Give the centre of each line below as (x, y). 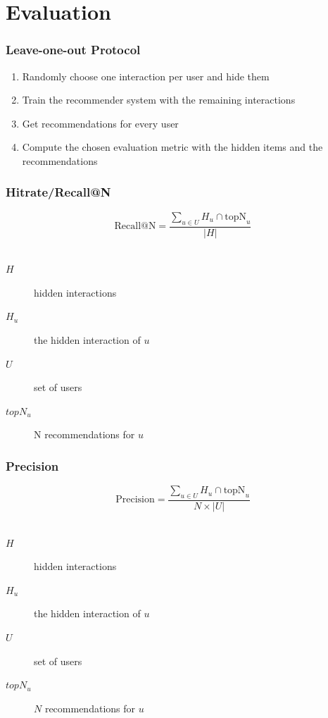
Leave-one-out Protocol (73, 50)
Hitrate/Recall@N (58, 192)
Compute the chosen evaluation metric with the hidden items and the (172, 147)
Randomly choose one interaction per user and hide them (146, 76)
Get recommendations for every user (100, 123)
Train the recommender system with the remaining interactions (159, 100)
